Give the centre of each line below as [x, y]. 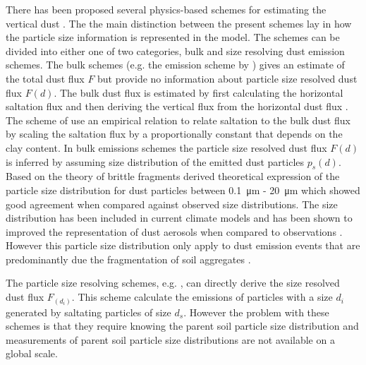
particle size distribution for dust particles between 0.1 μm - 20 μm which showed [183, 190]
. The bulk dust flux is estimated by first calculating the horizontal [199, 92]
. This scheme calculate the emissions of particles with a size [202, 297]
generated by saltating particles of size [89, 312]
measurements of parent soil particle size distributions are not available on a [170, 339]
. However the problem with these [256, 312]
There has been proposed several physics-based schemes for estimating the [166, 9]
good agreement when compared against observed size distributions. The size [172, 204]
